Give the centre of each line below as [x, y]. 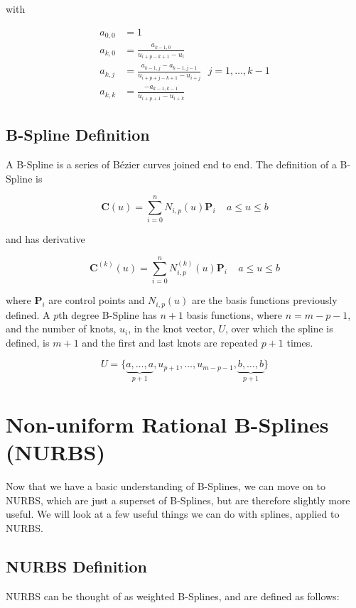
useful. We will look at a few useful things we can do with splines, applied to [173, 514]
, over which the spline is [279, 329]
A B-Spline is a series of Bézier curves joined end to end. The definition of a [171, 164]
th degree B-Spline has [108, 314]
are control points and [97, 300]
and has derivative [45, 239]
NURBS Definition [76, 566]
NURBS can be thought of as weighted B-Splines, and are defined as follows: [173, 596]
